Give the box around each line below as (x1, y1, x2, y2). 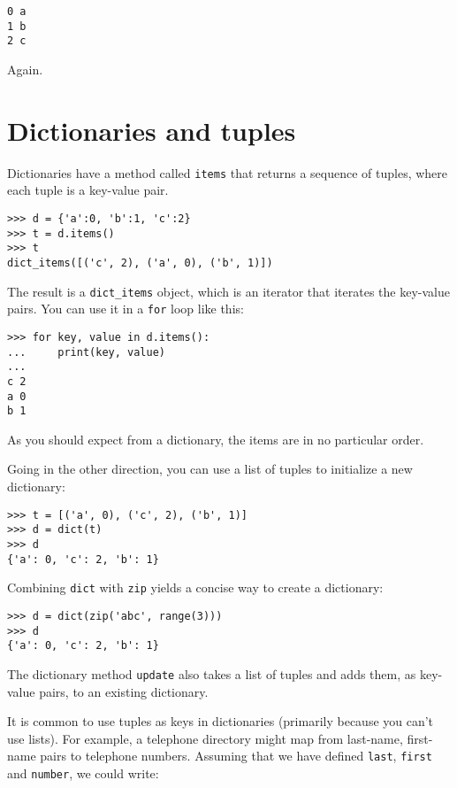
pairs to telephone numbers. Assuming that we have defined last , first (40, 746, 432, 765)
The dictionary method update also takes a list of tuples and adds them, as (7, 664, 416, 683)
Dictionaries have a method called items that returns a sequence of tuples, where (7, 163, 448, 182)
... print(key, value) (7, 345, 165, 359)
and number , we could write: (7, 763, 159, 782)
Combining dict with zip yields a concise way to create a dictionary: (7, 578, 384, 597)
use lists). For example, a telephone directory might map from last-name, (7, 729, 403, 747)
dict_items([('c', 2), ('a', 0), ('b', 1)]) (7, 256, 273, 269)
